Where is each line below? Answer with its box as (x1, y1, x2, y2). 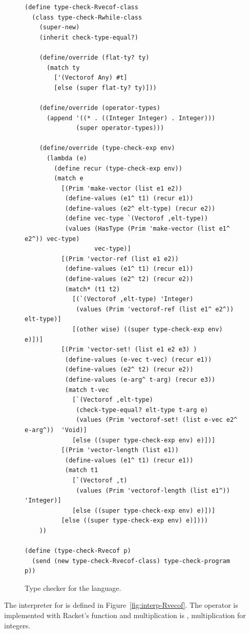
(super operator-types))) (76, 124, 164, 132)
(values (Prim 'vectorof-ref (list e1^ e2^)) (76, 305, 234, 313)
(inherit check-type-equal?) (39, 33, 138, 41)
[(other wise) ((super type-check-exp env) (72, 326, 223, 333)
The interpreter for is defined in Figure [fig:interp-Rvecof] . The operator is (4, 600, 238, 610)
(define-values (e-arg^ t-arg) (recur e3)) (65, 376, 216, 383)
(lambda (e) (46, 154, 87, 162)
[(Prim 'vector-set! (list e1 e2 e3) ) (61, 346, 197, 353)
